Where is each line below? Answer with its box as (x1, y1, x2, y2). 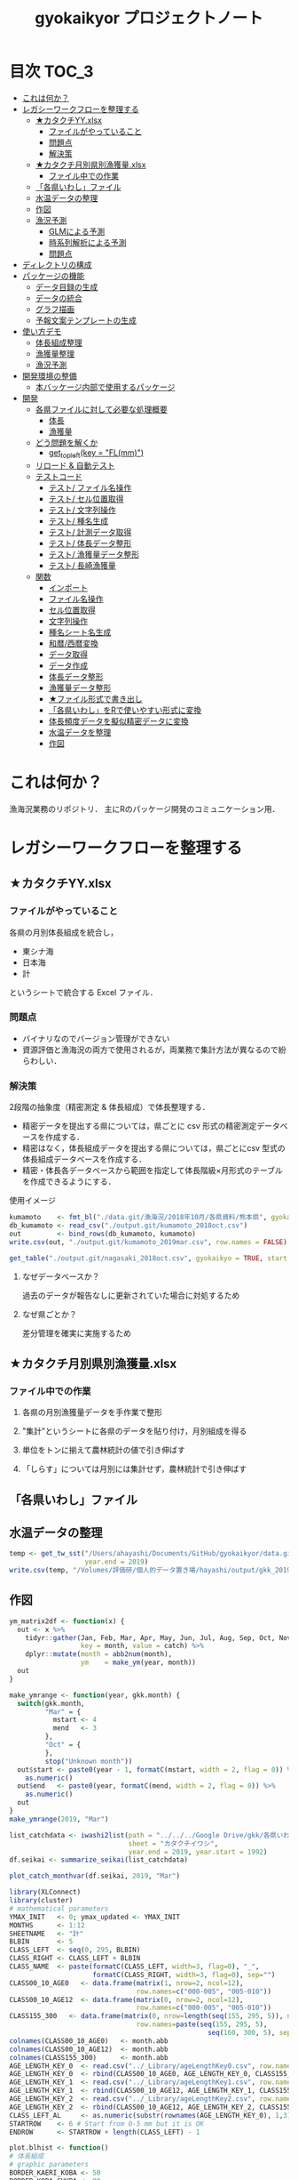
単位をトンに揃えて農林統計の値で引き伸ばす (21, 1444, 186, 1455)
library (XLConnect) (9, 1887, 82, 1897)
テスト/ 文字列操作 (48, 504, 117, 515)
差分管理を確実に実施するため (21, 1327, 131, 1339)
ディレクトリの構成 (21, 259, 92, 269)
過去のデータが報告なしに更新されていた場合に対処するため (21, 1290, 240, 1300)
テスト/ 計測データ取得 (48, 527, 132, 537)
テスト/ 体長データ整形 (48, 537, 132, 548)
